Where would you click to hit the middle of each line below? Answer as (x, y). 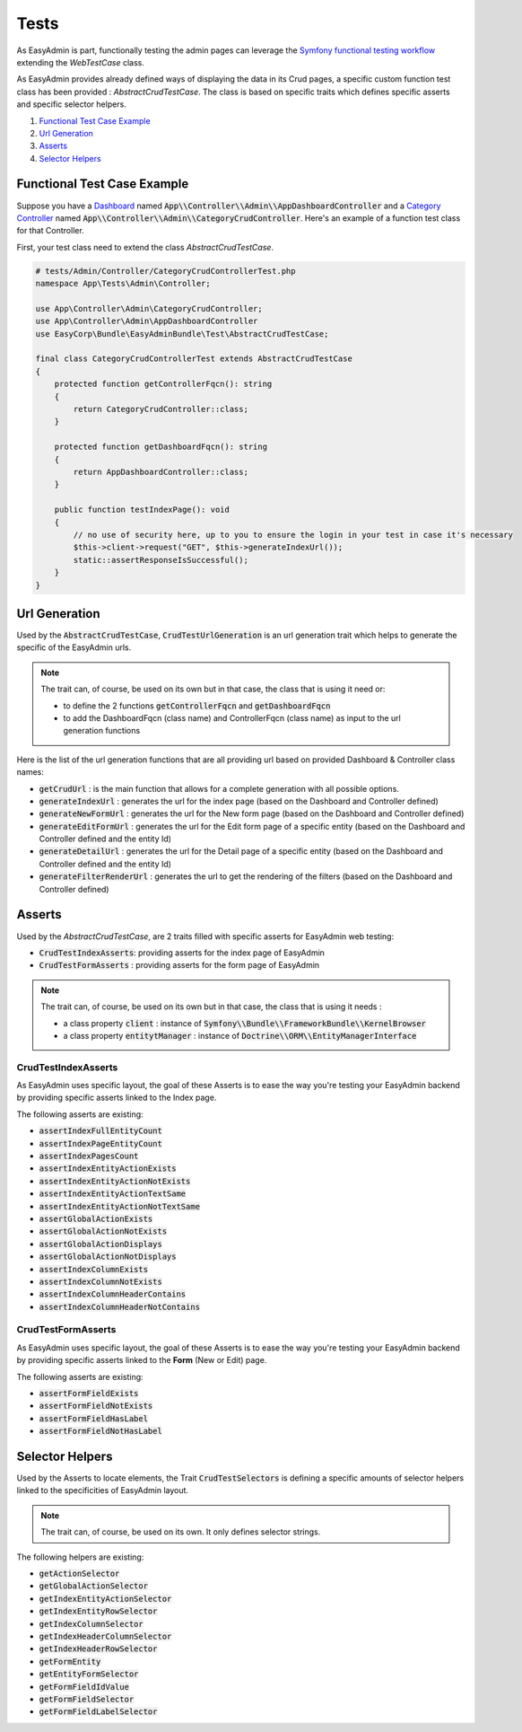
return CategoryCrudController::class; (161, 409)
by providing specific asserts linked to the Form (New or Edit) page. (142, 1360)
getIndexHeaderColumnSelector (105, 1636)
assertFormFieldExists (89, 1393)
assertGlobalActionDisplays (101, 1244)
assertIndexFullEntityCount (101, 1131)
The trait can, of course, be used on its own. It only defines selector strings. (181, 1532)
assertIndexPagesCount (89, 1156)
